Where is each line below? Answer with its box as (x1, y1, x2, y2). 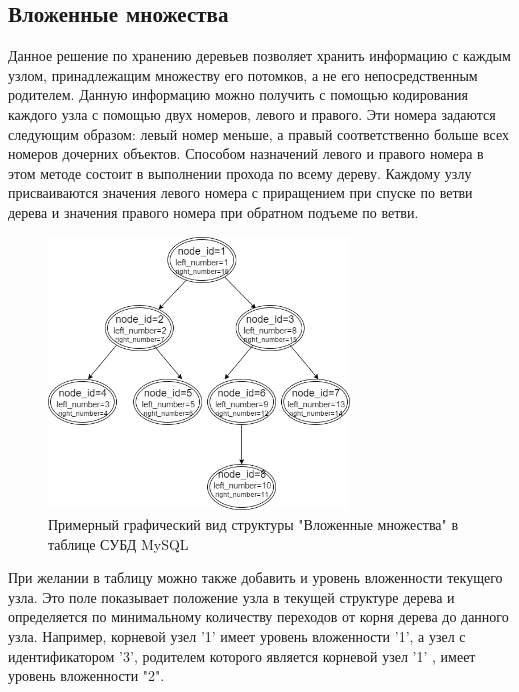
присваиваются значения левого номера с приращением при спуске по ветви (8, 182, 473, 203)
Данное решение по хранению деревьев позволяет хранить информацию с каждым (8, 45, 511, 66)
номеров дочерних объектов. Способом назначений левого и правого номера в (8, 143, 484, 164)
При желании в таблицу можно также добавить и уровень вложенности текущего (8, 567, 503, 588)
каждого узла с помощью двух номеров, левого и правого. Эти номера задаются (8, 103, 496, 124)
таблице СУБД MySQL (48, 533, 189, 554)
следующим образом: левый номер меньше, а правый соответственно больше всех (8, 123, 509, 144)
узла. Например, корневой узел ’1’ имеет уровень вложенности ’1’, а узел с (8, 625, 466, 646)
